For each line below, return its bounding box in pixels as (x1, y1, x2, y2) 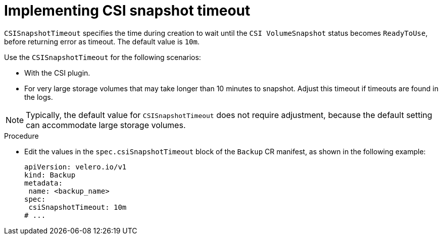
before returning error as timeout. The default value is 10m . (4, 37, 200, 46)
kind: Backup (24, 170, 76, 179)
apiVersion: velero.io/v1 (24, 162, 127, 171)
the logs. (24, 92, 53, 101)
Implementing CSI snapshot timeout (4, 2, 251, 19)
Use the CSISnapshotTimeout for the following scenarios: (4, 52, 201, 62)
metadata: (24, 178, 63, 187)
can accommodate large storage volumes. (26, 119, 186, 130)
